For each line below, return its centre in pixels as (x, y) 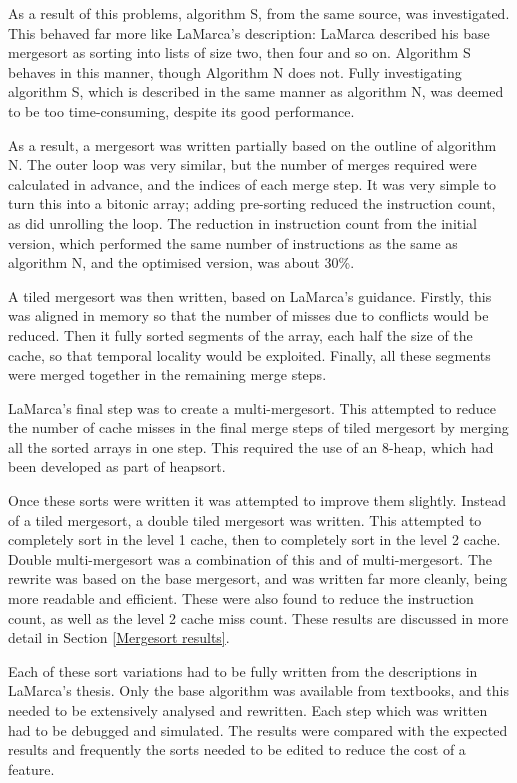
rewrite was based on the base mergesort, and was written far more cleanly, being (258, 578)
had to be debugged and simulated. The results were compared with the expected (258, 729)
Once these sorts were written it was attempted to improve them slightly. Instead (257, 500)
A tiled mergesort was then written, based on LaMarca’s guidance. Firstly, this (250, 295)
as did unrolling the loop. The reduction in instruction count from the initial (242, 222)
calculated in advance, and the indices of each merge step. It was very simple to (252, 183)
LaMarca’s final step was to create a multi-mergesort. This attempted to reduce (252, 407)
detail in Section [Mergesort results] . (119, 637)
